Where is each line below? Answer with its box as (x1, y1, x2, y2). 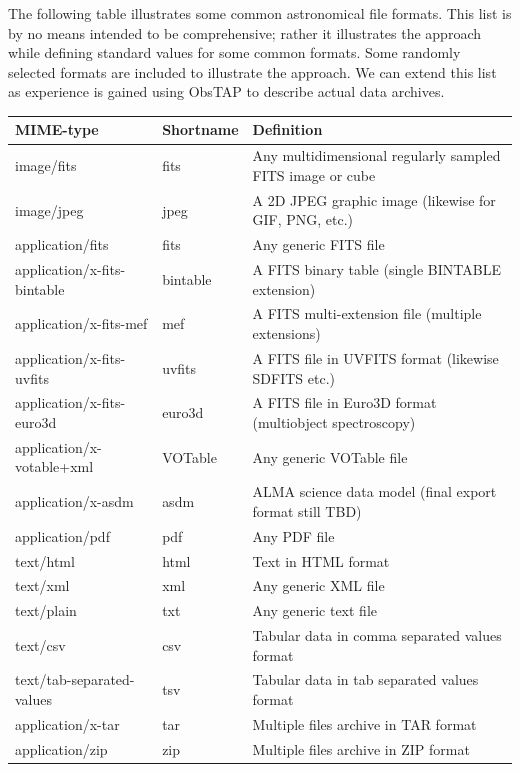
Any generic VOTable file (252, 446, 408, 467)
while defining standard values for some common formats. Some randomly (8, 42, 461, 63)
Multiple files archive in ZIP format (252, 738, 470, 759)
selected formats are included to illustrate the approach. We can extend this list (8, 61, 497, 82)
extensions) (252, 323, 321, 344)
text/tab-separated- (15, 669, 135, 690)
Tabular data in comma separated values (252, 625, 502, 646)
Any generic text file (252, 600, 378, 621)
